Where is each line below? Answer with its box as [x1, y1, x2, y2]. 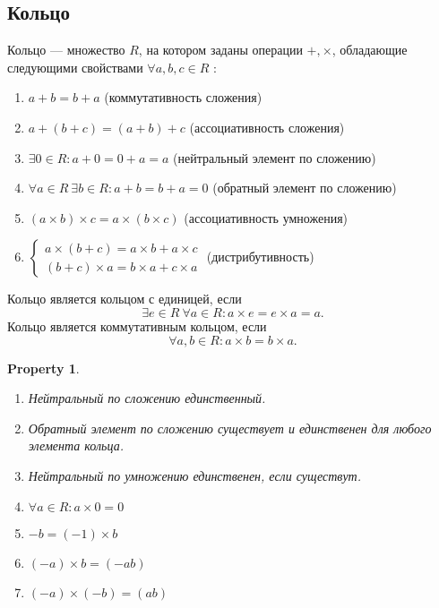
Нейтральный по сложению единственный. [28, 389, 266, 407]
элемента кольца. [28, 436, 124, 455]
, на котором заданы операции [138, 40, 303, 59]
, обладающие [331, 40, 408, 59]
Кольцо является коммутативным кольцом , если [7, 316, 267, 335]
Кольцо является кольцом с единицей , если [7, 289, 242, 308]
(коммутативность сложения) [104, 88, 263, 107]
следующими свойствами [7, 57, 143, 76]
